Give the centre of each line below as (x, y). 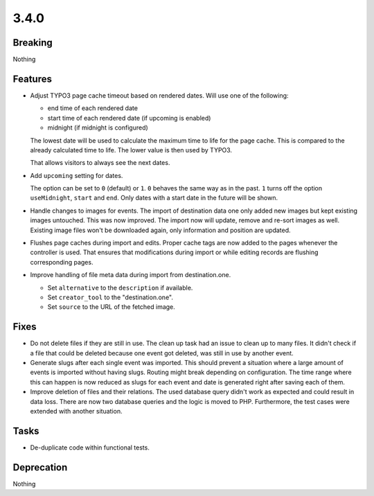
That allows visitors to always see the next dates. (100, 163)
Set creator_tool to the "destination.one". (110, 297)
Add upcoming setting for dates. (77, 175)
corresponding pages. (62, 262)
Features (32, 79)
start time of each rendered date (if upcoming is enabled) (129, 118)
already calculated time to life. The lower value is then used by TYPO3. (131, 150)
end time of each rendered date (93, 108)
